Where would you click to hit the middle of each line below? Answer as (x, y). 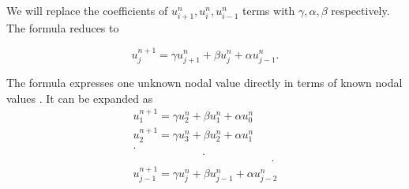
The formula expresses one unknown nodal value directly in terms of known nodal (204, 82)
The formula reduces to (63, 28)
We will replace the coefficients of (87, 10)
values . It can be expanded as (80, 98)
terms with (269, 10)
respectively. (360, 10)
